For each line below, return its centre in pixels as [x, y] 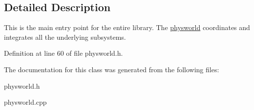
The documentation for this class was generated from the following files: [112, 69]
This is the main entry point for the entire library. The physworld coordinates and [127, 27]
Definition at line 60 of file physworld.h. [63, 53]
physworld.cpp [25, 102]
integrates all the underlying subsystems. [65, 37]
